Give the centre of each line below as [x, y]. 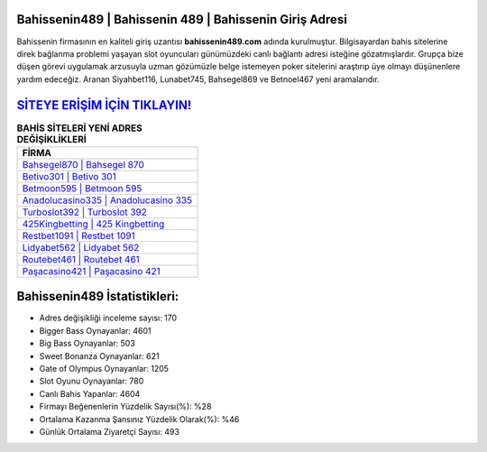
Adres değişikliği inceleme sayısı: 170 [108, 318]
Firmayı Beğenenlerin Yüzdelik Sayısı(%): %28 [125, 407]
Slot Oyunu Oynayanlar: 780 [92, 381]
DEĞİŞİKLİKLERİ [52, 139]
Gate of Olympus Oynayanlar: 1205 [104, 369]
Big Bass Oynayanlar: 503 [87, 344]
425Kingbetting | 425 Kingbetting [93, 224]
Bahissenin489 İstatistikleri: [98, 296]
